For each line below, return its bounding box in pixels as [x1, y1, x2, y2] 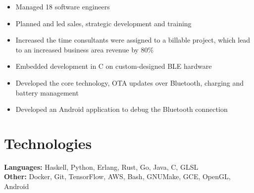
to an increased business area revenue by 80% [15, 44, 154, 54]
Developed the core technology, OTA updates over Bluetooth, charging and [15, 77, 244, 88]
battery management [15, 87, 79, 97]
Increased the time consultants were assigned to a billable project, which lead [15, 35, 251, 45]
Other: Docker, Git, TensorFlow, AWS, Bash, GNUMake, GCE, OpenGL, [4, 171, 231, 182]
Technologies [4, 133, 92, 153]
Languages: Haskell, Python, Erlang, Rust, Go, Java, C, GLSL [4, 161, 199, 172]
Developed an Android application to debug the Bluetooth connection [15, 104, 228, 114]
